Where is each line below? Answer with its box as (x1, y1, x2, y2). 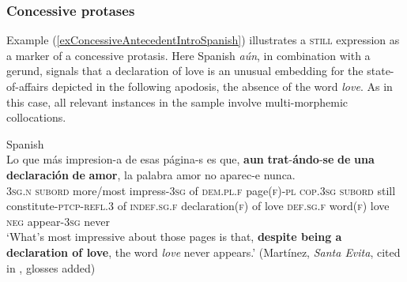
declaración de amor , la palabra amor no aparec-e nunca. (6, 166, 296, 182)
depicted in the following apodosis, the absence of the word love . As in (51, 78, 393, 94)
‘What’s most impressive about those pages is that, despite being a (6, 228, 342, 245)
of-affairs (6, 78, 49, 94)
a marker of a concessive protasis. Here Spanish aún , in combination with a (6, 47, 371, 63)
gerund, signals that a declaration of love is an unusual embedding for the (6, 62, 364, 79)
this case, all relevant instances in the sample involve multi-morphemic (6, 93, 349, 110)
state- (367, 62, 394, 79)
